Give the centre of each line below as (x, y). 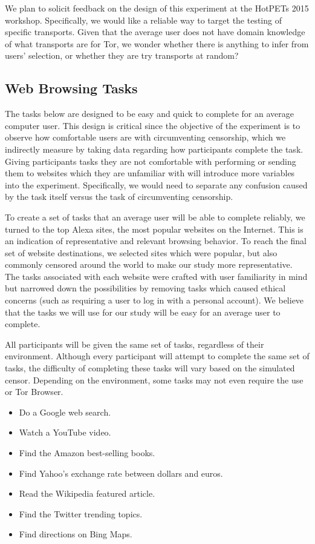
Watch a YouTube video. (65, 432)
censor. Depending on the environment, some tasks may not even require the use (154, 380)
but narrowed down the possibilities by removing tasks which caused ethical (145, 288)
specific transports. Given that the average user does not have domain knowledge (155, 32)
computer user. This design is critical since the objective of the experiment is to (153, 125)
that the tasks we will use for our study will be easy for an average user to (143, 312)
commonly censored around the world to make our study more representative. (149, 264)
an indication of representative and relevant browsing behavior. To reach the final (156, 241)
